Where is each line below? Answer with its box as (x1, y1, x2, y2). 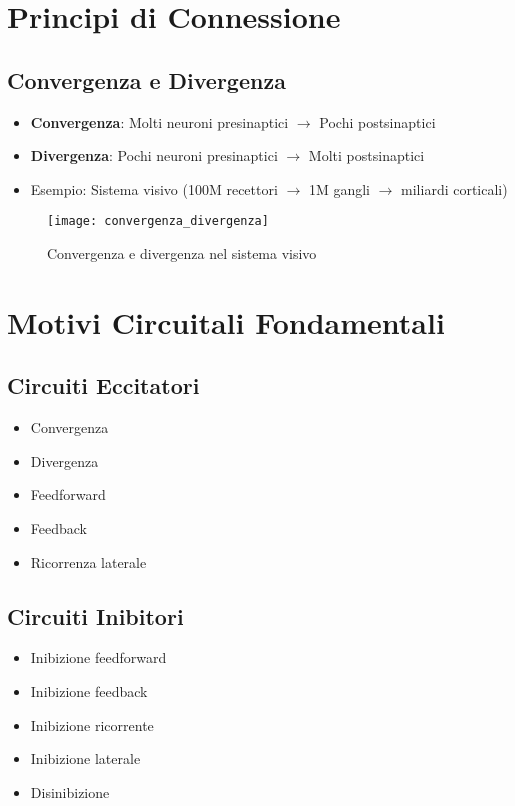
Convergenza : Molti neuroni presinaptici (30, 111, 289, 132)
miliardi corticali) (401, 178, 508, 199)
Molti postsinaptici (308, 145, 425, 166)
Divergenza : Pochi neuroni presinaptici (30, 145, 278, 166)
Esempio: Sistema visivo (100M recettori (30, 178, 278, 199)
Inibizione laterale (30, 748, 141, 769)
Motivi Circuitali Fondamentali (7, 301, 445, 342)
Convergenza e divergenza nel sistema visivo (47, 243, 317, 264)
